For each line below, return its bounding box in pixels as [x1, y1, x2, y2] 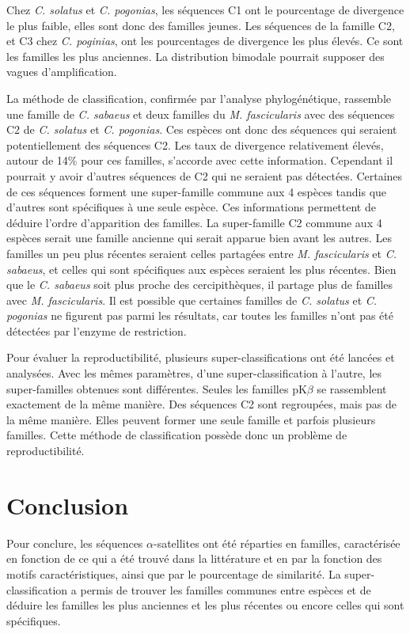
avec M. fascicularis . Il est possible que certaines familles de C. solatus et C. [6, 291, 378, 308]
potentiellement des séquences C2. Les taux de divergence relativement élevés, [6, 136, 384, 153]
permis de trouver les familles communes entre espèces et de [80, 581, 371, 598]
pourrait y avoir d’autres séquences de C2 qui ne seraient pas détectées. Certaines [6, 167, 403, 184]
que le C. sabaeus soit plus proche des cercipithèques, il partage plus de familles [6, 276, 393, 293]
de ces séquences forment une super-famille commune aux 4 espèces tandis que [6, 183, 387, 199]
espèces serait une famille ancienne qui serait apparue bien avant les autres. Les [6, 230, 392, 246]
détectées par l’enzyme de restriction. [6, 322, 187, 339]
